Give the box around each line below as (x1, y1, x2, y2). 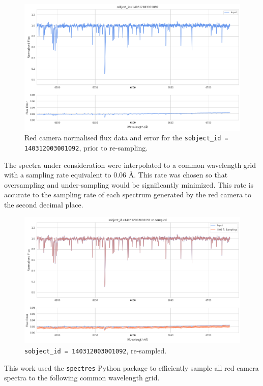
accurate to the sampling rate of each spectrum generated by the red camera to (4, 189, 252, 200)
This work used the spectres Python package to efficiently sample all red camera (4, 362, 259, 373)
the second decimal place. (4, 199, 83, 210)
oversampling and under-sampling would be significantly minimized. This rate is (4, 179, 254, 190)
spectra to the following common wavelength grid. (4, 372, 160, 383)
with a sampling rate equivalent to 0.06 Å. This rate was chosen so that (4, 169, 228, 180)
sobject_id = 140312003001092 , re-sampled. (24, 345, 167, 355)
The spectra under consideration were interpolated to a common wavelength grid (4, 159, 256, 170)
